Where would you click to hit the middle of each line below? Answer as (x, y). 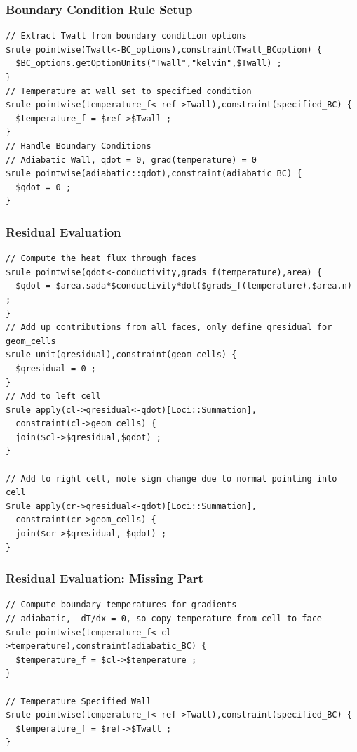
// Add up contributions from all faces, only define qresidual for (169, 328)
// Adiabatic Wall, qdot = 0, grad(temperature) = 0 (131, 160)
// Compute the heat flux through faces (101, 259)
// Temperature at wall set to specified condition (129, 91)
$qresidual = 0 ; (56, 368)
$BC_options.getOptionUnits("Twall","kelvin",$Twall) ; (149, 64)
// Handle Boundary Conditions (79, 146)
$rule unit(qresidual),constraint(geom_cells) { (121, 355)
